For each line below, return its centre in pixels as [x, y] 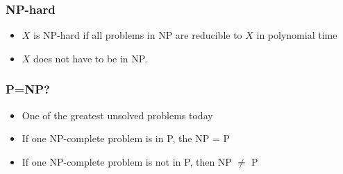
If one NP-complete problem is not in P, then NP [127, 161]
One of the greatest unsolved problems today [117, 115]
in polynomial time [297, 35]
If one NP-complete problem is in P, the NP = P [126, 138]
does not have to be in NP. [91, 58]
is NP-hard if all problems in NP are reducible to [138, 35]
